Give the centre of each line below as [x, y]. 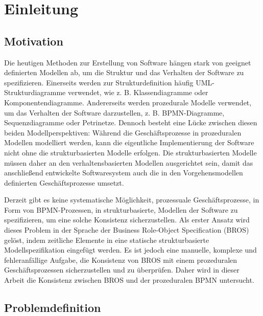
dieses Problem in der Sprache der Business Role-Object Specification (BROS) [127, 230]
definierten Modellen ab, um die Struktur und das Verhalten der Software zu [124, 72]
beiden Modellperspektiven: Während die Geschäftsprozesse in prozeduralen [123, 132]
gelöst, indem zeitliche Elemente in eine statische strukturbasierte [107, 240]
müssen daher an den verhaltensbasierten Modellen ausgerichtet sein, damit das [129, 162]
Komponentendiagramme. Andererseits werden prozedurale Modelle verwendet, [128, 102]
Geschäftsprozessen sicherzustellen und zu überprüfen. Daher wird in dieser [122, 270]
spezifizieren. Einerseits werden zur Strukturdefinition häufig [99, 82]
